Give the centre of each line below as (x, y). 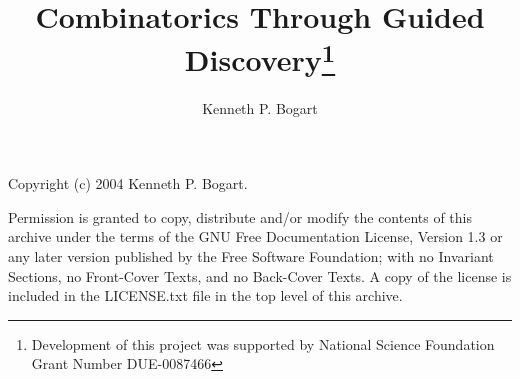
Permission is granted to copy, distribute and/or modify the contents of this (240, 216)
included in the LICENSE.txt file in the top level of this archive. (205, 295)
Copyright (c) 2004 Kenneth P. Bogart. (128, 183)
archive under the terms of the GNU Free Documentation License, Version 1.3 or (255, 236)
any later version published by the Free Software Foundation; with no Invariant (251, 256)
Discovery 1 (260, 57)
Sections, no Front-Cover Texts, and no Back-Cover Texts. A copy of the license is (260, 275)
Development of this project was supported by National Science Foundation (263, 343)
